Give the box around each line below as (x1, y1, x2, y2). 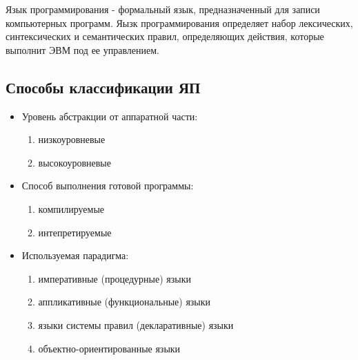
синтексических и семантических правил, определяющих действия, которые (6, 29, 324, 44)
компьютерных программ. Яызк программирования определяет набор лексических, (6, 15, 353, 30)
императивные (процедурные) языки (38, 271, 191, 285)
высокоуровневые (38, 155, 111, 169)
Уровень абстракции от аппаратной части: (21, 108, 198, 123)
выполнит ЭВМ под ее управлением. (6, 42, 160, 57)
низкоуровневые (38, 132, 106, 146)
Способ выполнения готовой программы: (21, 178, 194, 193)
